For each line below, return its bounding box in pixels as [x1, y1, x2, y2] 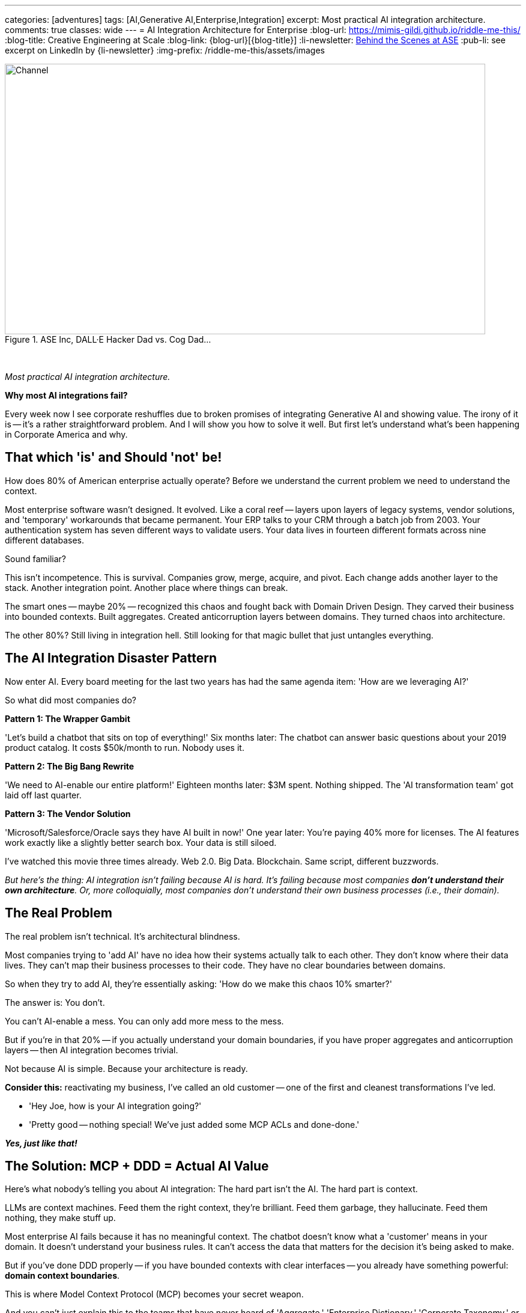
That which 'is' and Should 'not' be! [5, 450, 222, 465]
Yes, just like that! [5, 1137, 77, 1148]
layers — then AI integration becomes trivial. [5, 1044, 178, 1055]
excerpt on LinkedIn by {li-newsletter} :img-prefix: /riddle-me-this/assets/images [5, 45, 325, 55]
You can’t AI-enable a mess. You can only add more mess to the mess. [5, 1015, 284, 1026]
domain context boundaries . [5, 1270, 120, 1281]
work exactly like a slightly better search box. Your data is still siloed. [5, 837, 277, 848]
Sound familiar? [5, 553, 66, 564]
